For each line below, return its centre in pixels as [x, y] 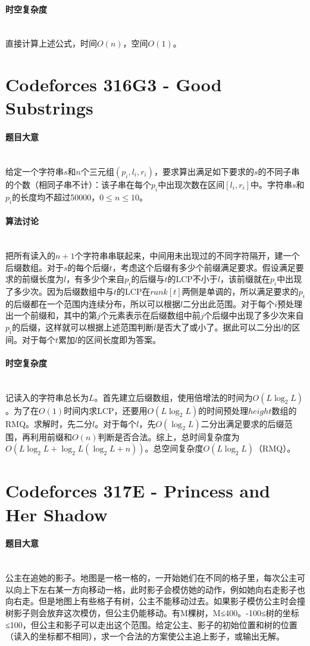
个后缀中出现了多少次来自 [254, 315]
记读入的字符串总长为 [47, 397]
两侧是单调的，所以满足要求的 [240, 291]
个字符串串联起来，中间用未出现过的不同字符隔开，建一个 [187, 255]
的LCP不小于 [192, 279]
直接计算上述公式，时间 [51, 43]
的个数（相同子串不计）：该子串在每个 [78, 184]
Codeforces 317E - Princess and [138, 491]
